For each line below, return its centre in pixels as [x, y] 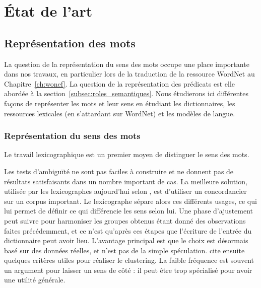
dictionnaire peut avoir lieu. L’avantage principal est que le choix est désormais [126, 240]
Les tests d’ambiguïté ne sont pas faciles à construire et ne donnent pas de [119, 171]
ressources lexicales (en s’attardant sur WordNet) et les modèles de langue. [120, 113]
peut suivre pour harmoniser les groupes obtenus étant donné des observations [125, 220]
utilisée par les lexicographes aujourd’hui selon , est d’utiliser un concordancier [125, 191]
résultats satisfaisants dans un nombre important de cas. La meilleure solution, [126, 181]
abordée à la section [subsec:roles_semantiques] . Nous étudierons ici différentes [126, 93]
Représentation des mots [70, 43]
